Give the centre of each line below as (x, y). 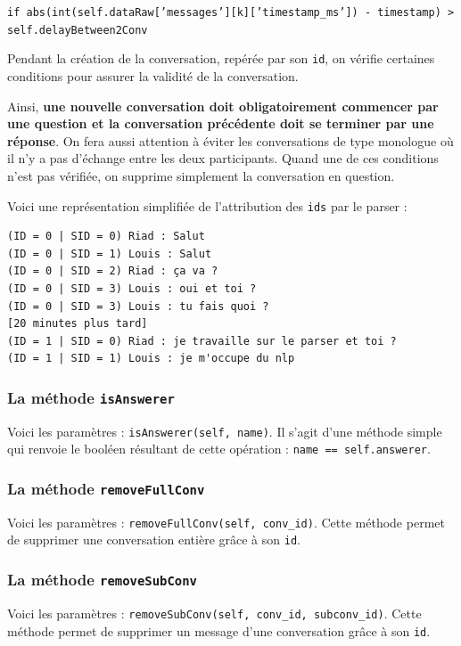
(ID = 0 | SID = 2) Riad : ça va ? (113, 271)
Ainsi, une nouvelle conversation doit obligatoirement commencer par (223, 106)
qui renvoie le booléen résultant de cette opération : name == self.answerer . (219, 449)
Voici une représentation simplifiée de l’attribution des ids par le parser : (207, 205)
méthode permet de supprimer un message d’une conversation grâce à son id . (219, 630)
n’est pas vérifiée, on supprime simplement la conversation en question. (201, 175)
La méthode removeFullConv (106, 488)
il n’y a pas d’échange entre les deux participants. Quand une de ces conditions (223, 158)
